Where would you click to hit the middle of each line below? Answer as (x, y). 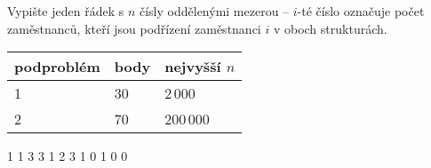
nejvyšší (193, 67)
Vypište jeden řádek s (66, 11)
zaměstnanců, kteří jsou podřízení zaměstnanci (134, 28)
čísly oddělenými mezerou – (214, 11)
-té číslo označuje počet (361, 11)
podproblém (57, 67)
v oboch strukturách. (330, 28)
